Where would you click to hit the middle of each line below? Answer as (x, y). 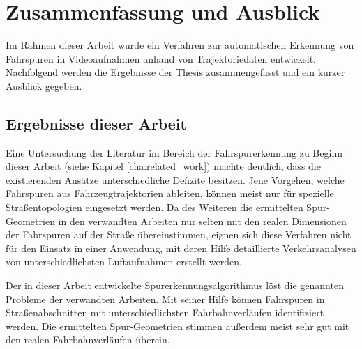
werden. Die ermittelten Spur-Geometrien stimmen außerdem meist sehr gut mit (178, 326)
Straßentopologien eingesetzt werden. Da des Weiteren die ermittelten (154, 207)
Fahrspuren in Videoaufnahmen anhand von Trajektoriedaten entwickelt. (161, 58)
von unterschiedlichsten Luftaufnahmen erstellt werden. (124, 262)
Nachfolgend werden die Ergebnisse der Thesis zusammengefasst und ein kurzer (175, 72)
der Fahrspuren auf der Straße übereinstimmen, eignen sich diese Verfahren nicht (179, 234)
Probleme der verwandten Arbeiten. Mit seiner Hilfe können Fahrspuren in (165, 298)
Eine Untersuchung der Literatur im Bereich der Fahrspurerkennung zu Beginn (174, 152)
